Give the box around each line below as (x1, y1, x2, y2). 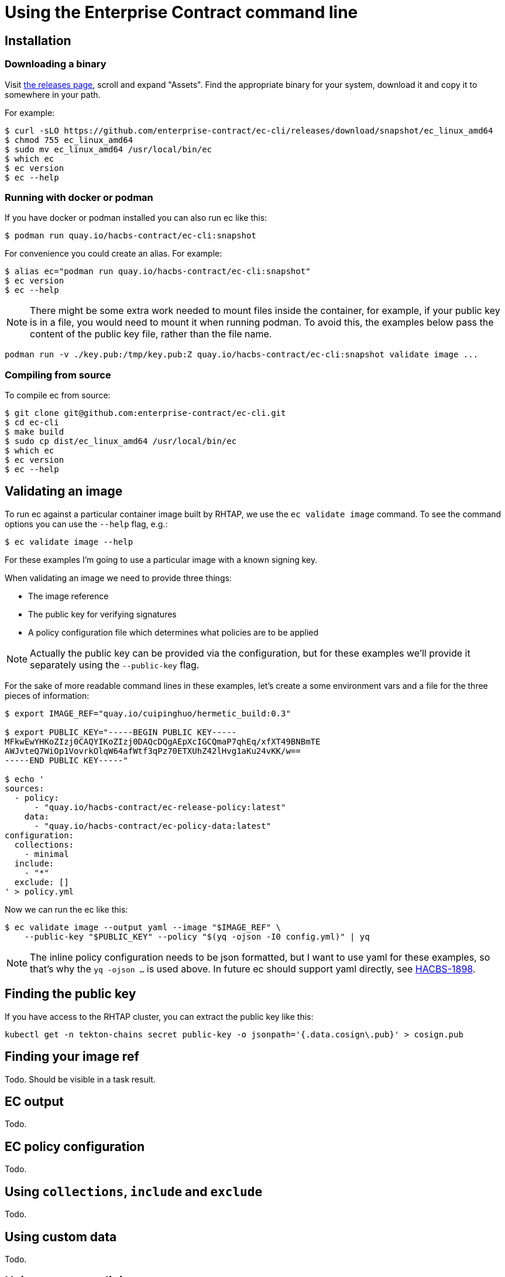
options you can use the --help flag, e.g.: (5, 518, 168, 529)
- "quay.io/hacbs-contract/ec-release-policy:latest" (34, 802, 286, 812)
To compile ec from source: (5, 390, 111, 401)
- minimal (24, 849, 69, 859)
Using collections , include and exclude (5, 1184, 263, 1199)
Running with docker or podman (5, 191, 153, 203)
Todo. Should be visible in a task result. (5, 1074, 156, 1084)
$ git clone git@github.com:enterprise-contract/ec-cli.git (5, 408, 286, 418)
